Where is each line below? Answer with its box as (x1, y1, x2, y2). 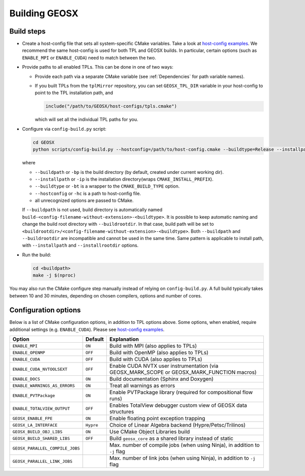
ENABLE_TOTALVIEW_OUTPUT (12, 406, 70, 411)
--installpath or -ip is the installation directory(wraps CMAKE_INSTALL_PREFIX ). (35, 176, 213, 182)
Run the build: (22, 252, 51, 258)
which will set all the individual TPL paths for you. (35, 116, 138, 123)
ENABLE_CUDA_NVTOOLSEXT (12, 366, 68, 372)
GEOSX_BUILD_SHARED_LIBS (12, 435, 70, 441)
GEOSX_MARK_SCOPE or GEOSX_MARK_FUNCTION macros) (109, 369, 257, 376)
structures (109, 408, 134, 415)
